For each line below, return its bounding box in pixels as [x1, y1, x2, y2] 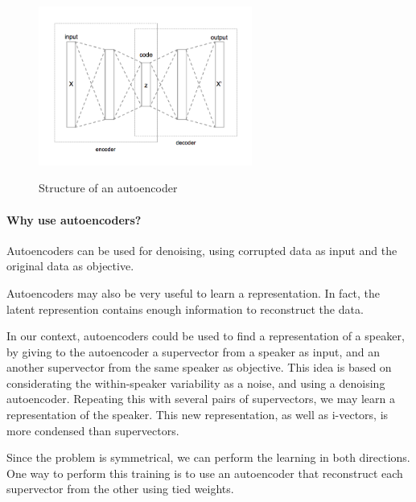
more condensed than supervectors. [6, 422, 179, 438]
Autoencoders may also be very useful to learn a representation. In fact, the [6, 284, 381, 301]
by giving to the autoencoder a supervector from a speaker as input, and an [6, 343, 381, 360]
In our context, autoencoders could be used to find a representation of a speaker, [6, 327, 405, 344]
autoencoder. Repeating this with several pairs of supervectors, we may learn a [6, 390, 396, 407]
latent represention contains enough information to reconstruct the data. [6, 300, 364, 317]
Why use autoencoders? [6, 211, 142, 228]
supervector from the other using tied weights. [6, 480, 234, 497]
